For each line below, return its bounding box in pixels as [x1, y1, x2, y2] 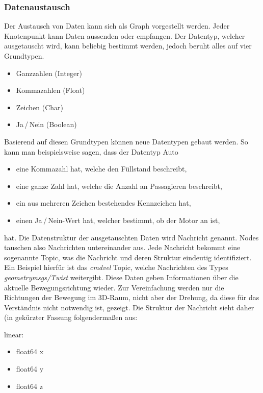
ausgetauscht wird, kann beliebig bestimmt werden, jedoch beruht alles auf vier [4, 40, 252, 51]
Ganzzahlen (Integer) [16, 67, 83, 78]
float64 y [16, 363, 44, 374]
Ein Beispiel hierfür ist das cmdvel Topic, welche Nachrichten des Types [4, 262, 228, 273]
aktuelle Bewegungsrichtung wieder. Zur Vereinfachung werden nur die [4, 282, 224, 292]
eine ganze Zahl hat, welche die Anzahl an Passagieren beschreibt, [16, 180, 222, 191]
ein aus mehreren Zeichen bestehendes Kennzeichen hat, [16, 198, 191, 208]
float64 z [16, 380, 43, 391]
